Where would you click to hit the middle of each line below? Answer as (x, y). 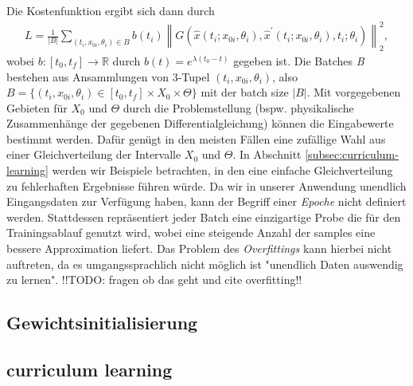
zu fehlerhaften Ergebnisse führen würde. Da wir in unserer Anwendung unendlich (206, 185)
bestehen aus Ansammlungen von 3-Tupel (108, 76)
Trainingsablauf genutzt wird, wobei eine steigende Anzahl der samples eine (191, 232)
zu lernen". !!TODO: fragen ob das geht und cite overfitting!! (154, 280)
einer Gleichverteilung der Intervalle (94, 154)
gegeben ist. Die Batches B (299, 60)
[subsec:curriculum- (352, 154)
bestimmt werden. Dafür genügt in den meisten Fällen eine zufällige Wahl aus (196, 138)
